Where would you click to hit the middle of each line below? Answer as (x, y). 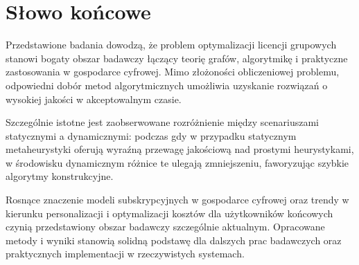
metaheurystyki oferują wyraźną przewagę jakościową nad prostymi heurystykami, (180, 149)
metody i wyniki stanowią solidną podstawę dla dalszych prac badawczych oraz (174, 240)
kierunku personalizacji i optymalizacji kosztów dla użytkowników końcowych (169, 213)
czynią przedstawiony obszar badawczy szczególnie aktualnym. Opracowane (165, 227)
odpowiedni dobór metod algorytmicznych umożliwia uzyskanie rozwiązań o (167, 85)
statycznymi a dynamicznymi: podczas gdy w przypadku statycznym (151, 135)
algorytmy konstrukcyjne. (60, 176)
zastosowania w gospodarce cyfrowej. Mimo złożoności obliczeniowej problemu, (173, 72)
